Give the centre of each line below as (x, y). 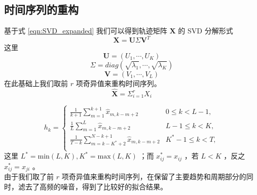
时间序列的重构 (41, 9)
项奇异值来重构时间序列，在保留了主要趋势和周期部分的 (154, 177)
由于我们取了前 (29, 177)
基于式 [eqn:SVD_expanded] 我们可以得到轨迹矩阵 (86, 31)
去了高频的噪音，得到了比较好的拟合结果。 (96, 186)
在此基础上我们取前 (36, 83)
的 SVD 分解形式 (206, 31)
